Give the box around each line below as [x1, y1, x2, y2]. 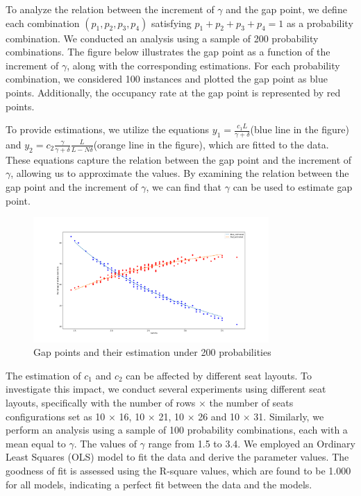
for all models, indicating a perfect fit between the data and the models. [6, 477, 312, 491]
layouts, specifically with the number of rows [6, 395, 196, 410]
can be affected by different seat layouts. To [126, 368, 312, 382]
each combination [6, 15, 80, 30]
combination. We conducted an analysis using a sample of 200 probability [6, 31, 319, 45]
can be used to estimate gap [233, 180, 353, 194]
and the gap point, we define [226, 2, 347, 16]
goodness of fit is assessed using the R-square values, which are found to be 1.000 [6, 463, 351, 478]
